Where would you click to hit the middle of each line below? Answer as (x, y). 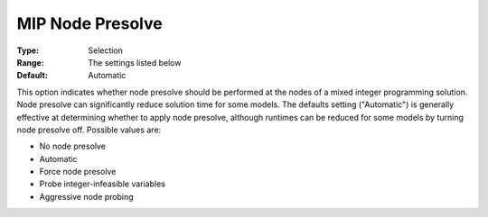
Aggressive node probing (87, 196)
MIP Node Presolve (89, 23)
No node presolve (72, 146)
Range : (30, 62)
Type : (28, 50)
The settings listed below (135, 62)
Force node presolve (78, 172)
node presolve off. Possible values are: (89, 130)
